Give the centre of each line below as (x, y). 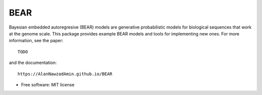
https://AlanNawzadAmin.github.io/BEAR (65, 74)
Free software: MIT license (48, 84)
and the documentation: (33, 63)
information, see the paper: (36, 41)
